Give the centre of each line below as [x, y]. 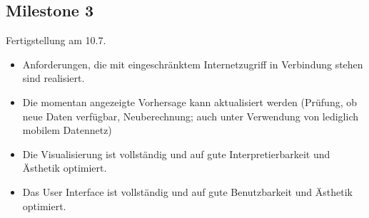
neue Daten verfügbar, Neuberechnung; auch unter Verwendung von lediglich [191, 116]
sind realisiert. [54, 78]
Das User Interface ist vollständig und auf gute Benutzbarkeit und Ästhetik [187, 191]
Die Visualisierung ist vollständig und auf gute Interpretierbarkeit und [176, 154]
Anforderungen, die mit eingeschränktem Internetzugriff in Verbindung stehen [193, 64]
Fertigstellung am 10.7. [56, 40]
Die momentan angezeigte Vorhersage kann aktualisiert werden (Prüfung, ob [189, 102]
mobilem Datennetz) [67, 130]
